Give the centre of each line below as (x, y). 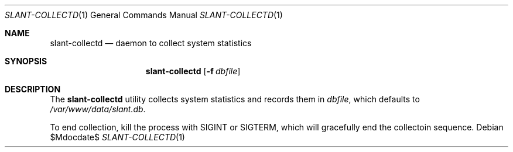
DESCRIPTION (33, 89)
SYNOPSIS (26, 61)
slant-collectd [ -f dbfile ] (193, 71)
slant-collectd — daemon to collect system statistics (151, 43)
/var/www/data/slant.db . (98, 109)
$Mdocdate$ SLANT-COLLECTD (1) (117, 137)
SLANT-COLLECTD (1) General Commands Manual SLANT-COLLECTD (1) (144, 15)
